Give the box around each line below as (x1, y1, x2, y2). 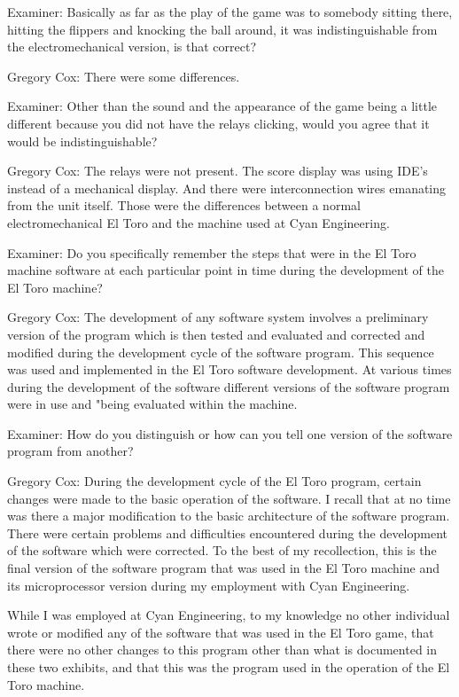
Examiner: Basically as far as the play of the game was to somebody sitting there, (7, 3, 453, 20)
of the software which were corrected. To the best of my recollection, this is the (7, 541, 437, 560)
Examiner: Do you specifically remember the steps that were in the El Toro (7, 243, 416, 262)
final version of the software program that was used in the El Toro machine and (7, 559, 440, 577)
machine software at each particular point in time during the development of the (7, 261, 444, 279)
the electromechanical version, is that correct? (7, 37, 257, 56)
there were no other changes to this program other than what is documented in (7, 640, 438, 659)
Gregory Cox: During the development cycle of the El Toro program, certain (7, 472, 422, 490)
